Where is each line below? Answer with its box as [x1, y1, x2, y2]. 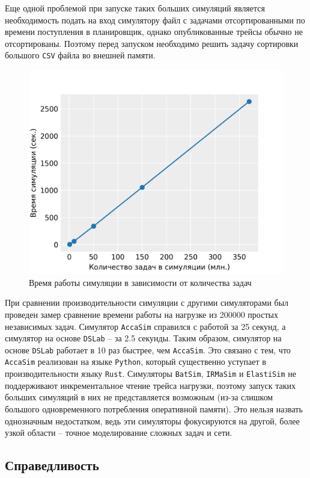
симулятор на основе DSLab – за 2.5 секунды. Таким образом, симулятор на [5, 332, 282, 344]
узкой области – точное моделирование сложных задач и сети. [5, 426, 232, 439]
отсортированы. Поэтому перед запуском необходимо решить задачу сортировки [5, 37, 299, 49]
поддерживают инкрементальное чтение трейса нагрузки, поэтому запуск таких [5, 379, 296, 391]
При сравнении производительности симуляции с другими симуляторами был [5, 296, 289, 309]
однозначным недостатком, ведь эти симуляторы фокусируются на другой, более [5, 414, 300, 427]
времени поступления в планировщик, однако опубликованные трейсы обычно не [5, 25, 303, 38]
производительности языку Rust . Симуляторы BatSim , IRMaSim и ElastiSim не [5, 367, 296, 380]
